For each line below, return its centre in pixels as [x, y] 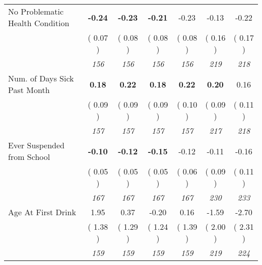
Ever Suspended [36, 145]
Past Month [29, 90]
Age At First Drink [42, 212]
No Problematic [36, 11]
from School [29, 157]
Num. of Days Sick [41, 78]
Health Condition [39, 23]
